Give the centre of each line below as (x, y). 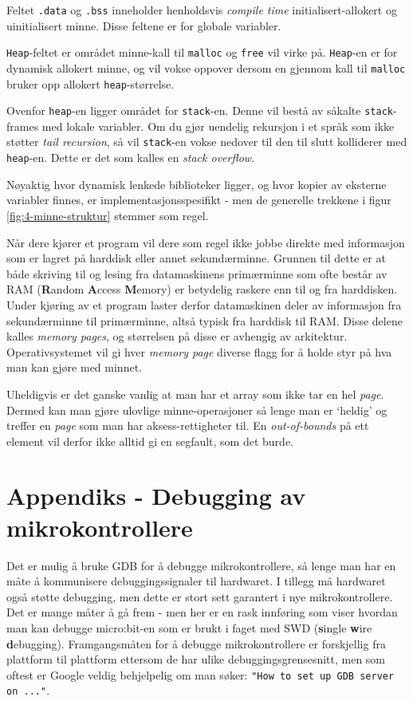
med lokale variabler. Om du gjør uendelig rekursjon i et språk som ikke (218, 126)
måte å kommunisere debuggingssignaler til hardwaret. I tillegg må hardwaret (196, 581)
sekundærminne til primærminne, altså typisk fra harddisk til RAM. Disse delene (205, 320)
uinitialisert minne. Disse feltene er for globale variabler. (144, 25)
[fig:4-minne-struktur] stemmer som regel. (108, 215)
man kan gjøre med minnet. (74, 367)
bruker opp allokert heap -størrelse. (90, 83)
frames (23, 126)
